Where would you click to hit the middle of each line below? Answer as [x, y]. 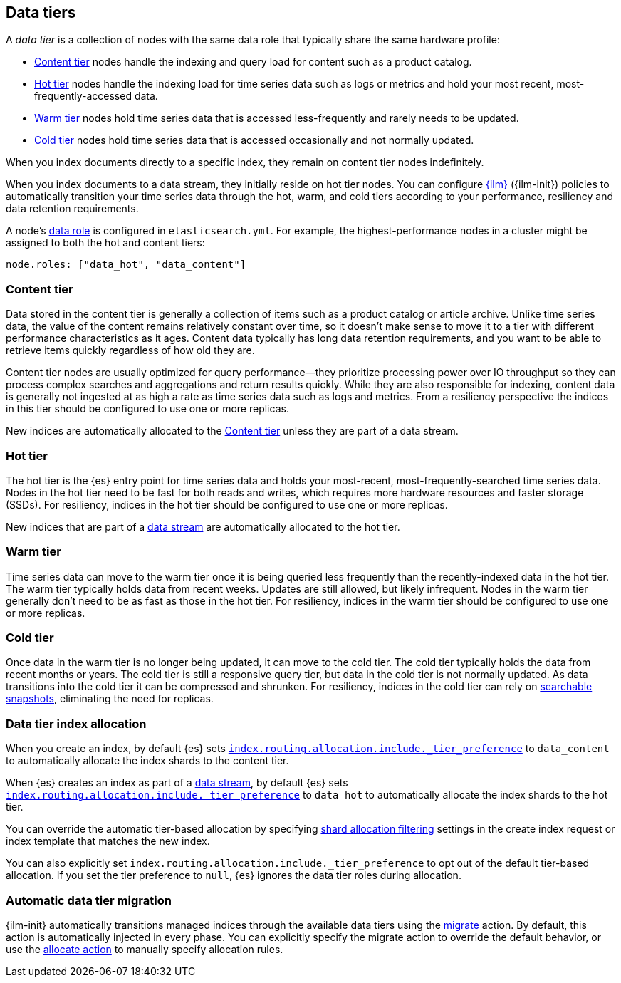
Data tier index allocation [76, 723]
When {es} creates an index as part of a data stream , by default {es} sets [177, 783]
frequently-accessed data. [96, 96]
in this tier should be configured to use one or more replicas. [147, 409]
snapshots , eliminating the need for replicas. [110, 699]
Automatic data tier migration [89, 900]
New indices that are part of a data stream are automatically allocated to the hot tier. [203, 526]
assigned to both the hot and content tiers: [105, 243]
